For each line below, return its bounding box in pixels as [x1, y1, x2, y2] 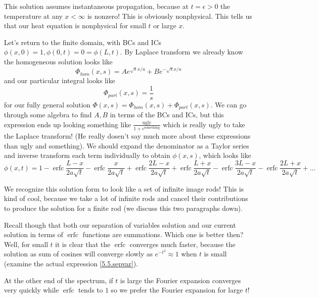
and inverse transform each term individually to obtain [4, 150, 170, 160]
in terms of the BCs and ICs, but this [110, 109, 224, 120]
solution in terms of [4, 229, 63, 240]
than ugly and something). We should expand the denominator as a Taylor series [4, 140, 249, 150]
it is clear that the [55, 239, 110, 249]
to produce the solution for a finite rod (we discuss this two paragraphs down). [4, 203, 243, 213]
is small [204, 248, 227, 259]
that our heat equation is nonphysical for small [4, 20, 146, 31]
